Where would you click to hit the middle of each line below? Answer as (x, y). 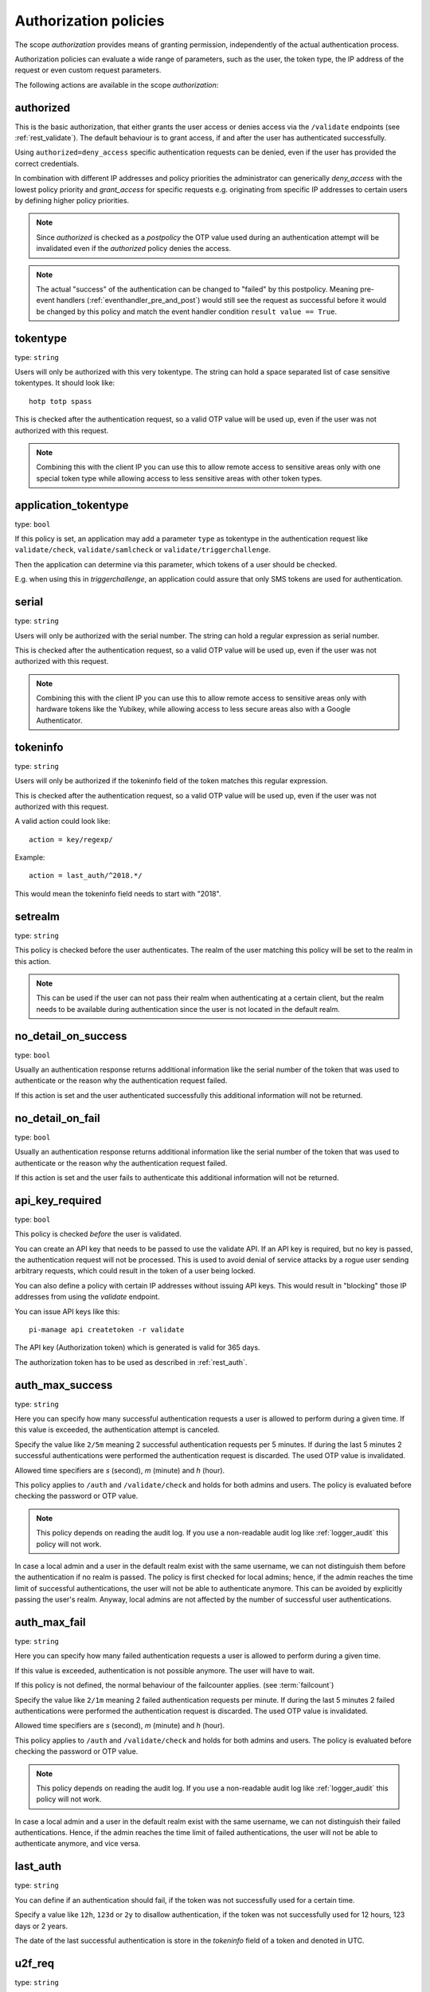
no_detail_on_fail (57, 1118)
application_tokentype (72, 505)
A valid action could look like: (63, 822)
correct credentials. (47, 163)
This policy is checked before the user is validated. (98, 1234)
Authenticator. (59, 720)
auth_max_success (64, 1385)
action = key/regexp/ (71, 839)
